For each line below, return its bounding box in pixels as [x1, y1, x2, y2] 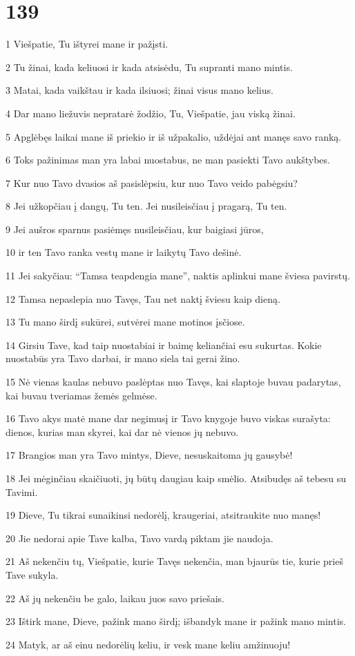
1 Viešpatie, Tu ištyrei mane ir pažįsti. [6, 37, 169, 51]
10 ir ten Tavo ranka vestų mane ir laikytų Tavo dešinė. [6, 245, 242, 259]
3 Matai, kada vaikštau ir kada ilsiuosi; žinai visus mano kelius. [6, 83, 274, 97]
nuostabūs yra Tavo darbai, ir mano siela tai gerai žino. [6, 351, 240, 366]
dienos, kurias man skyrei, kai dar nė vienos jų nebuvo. [6, 424, 239, 439]
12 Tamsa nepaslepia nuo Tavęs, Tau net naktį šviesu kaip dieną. [6, 291, 280, 306]
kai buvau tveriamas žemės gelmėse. [6, 388, 157, 402]
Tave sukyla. [6, 567, 59, 582]
